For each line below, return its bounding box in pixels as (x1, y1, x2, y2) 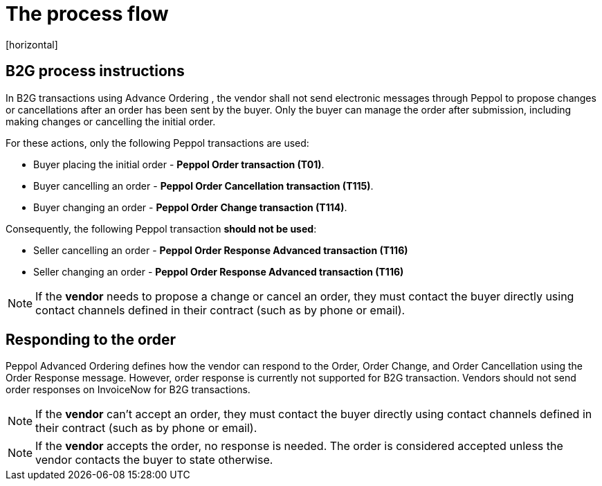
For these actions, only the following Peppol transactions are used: (6, 136, 309, 149)
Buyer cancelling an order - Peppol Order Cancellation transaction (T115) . (33, 179, 374, 192)
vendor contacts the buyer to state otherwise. (35, 453, 273, 467)
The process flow (6, 2, 169, 26)
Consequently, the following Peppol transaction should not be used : (6, 222, 317, 235)
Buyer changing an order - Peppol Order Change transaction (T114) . (33, 201, 347, 213)
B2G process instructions (6, 62, 185, 80)
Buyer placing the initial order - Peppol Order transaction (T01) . (33, 158, 325, 170)
